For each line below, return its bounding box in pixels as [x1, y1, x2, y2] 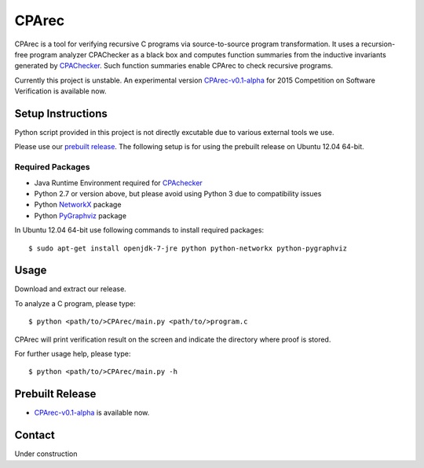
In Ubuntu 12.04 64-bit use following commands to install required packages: [14, 225, 265, 235]
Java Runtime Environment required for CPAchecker [34, 177, 203, 188]
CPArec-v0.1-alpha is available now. [34, 408, 150, 418]
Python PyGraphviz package [34, 210, 127, 220]
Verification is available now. [14, 86, 107, 96]
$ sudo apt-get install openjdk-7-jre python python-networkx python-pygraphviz [28, 243, 348, 253]
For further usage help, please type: [14, 349, 131, 358]
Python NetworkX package [34, 200, 122, 210]
